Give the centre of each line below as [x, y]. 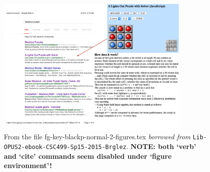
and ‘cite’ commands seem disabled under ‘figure [88, 156]
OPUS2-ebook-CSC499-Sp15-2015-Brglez [65, 147]
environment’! [28, 165]
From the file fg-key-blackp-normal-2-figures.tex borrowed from [97, 137]
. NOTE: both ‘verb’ [161, 146]
